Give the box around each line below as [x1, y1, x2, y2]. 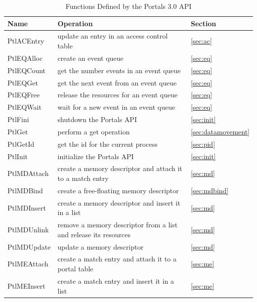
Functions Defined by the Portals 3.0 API [65, 1, 192, 11]
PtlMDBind [7, 185, 43, 195]
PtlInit [7, 151, 28, 161]
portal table [57, 263, 93, 274]
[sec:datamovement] [190, 126, 250, 136]
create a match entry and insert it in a [57, 275, 174, 286]
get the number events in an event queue [57, 65, 181, 75]
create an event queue [57, 52, 124, 63]
